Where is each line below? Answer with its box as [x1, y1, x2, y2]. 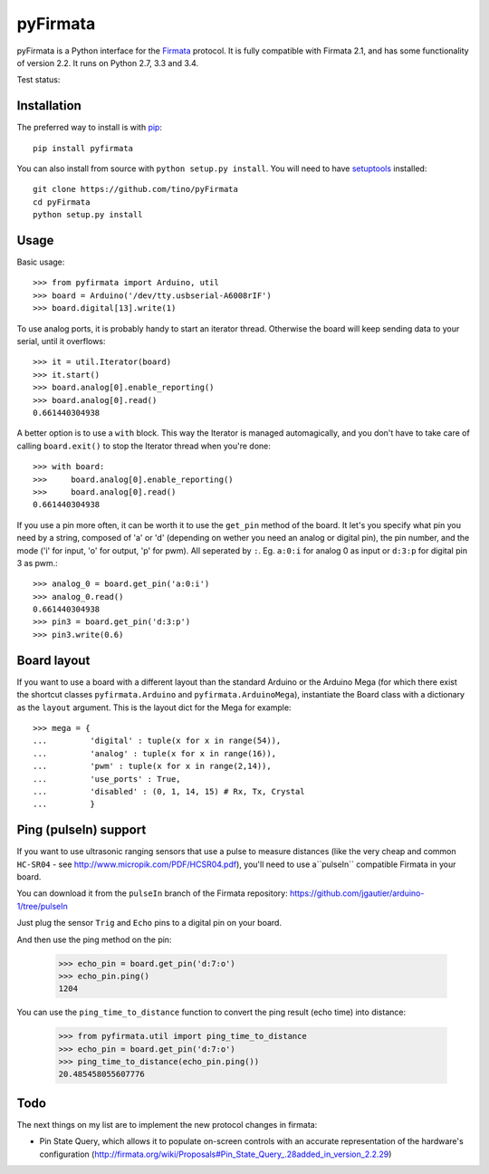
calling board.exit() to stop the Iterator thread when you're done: [16, 440, 271, 451]
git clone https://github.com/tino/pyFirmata [33, 184, 239, 195]
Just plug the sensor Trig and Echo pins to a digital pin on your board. [16, 918, 283, 929]
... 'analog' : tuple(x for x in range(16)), [33, 748, 276, 758]
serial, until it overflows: [16, 336, 106, 347]
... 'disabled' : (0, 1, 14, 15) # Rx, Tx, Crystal [33, 786, 305, 796]
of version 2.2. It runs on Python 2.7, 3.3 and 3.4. [16, 57, 199, 68]
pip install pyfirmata [33, 143, 134, 153]
